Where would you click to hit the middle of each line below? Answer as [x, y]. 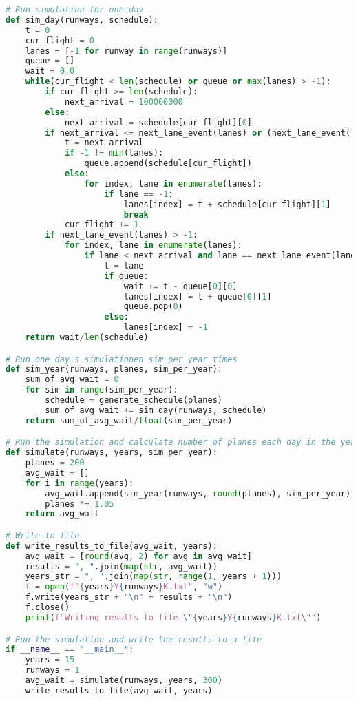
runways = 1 [52, 670]
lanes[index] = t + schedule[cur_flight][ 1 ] [227, 204]
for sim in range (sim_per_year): [102, 390]
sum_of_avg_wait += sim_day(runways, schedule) [156, 410]
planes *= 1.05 [80, 504]
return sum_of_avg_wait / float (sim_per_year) [129, 420]
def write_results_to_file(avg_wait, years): [112, 546]
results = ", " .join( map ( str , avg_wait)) [121, 566]
